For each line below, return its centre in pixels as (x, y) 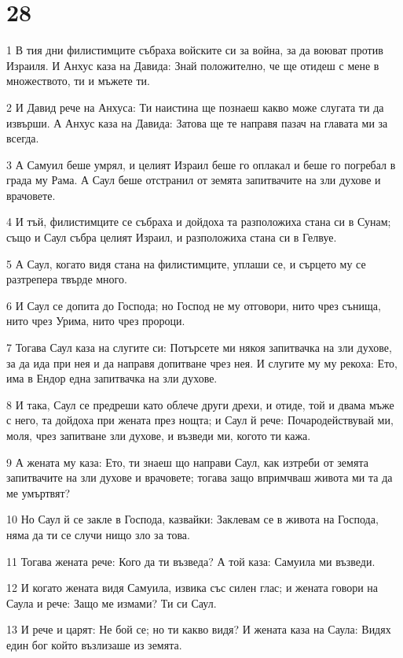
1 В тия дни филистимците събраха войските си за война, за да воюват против (195, 50)
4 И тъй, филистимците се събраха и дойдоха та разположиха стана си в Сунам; (199, 222)
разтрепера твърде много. (67, 279)
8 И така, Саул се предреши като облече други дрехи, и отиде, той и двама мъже (200, 404)
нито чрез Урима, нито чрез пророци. (96, 321)
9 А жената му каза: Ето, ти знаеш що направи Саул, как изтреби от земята (187, 462)
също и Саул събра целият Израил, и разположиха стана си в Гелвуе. (172, 237)
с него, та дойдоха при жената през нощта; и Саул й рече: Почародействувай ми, (200, 420)
